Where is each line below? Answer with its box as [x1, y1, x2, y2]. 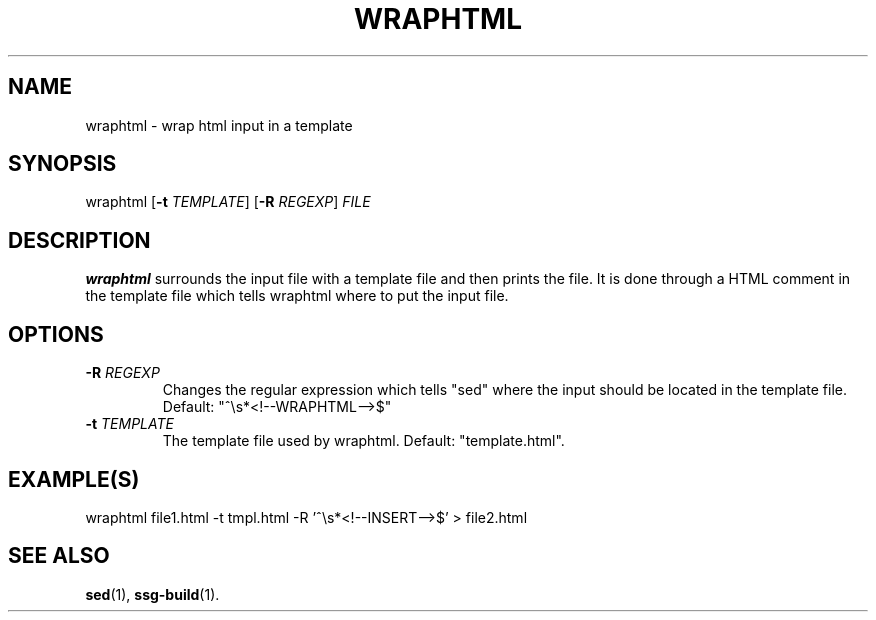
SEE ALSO [8, 543, 110, 569]
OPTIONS [8, 321, 104, 347]
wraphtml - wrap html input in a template [85, 116, 353, 134]
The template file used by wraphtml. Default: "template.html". [162, 432, 565, 450]
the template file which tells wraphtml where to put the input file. [85, 287, 509, 305]
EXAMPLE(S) [8, 466, 140, 492]
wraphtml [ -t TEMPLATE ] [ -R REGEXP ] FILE [85, 193, 371, 211]
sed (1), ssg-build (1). [85, 585, 220, 603]
